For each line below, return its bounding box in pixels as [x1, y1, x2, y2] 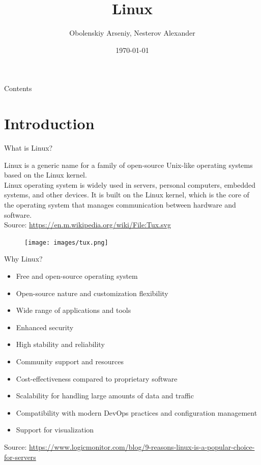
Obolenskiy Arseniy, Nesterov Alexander [69, 27, 195, 38]
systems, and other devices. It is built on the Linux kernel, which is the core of [4, 189, 249, 200]
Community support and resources [16, 356, 124, 366]
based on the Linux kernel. [4, 169, 87, 180]
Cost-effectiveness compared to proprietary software [16, 373, 178, 384]
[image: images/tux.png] [24, 239, 108, 246]
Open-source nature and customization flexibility [16, 287, 168, 298]
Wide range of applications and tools [16, 305, 131, 315]
